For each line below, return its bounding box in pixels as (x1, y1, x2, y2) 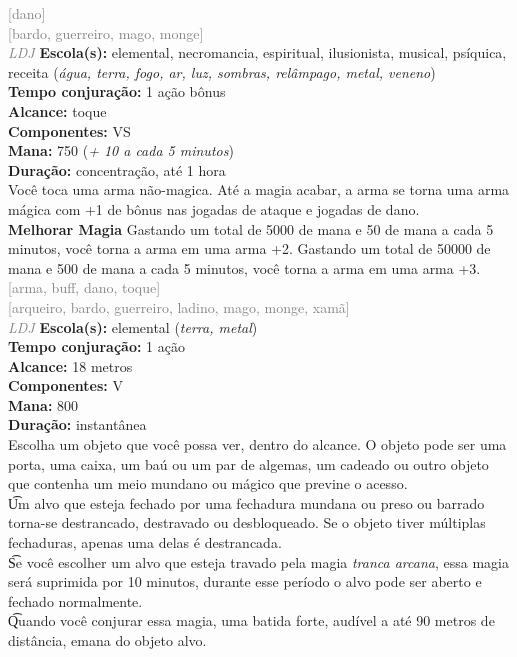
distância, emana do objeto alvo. (8, 630, 207, 650)
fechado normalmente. (8, 590, 143, 611)
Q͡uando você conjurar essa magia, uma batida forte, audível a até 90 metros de (8, 610, 495, 631)
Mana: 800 (8, 394, 79, 415)
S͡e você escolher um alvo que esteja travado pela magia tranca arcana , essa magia (8, 551, 509, 572)
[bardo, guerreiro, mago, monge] (8, 22, 204, 43)
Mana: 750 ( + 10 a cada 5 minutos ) (8, 140, 234, 161)
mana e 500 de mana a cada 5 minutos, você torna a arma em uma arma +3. (8, 257, 481, 278)
